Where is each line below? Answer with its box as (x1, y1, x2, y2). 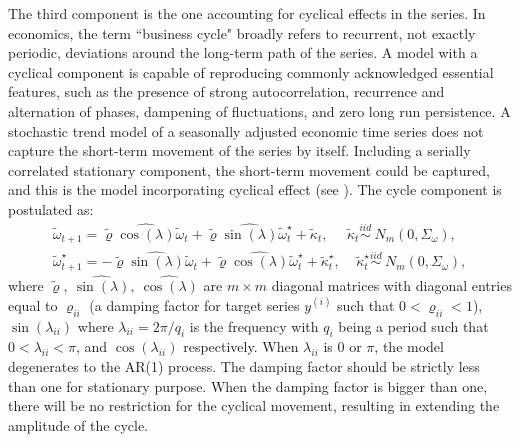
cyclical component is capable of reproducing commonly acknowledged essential (8, 61, 494, 82)
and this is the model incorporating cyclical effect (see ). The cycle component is (8, 179, 502, 200)
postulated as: (8, 198, 94, 219)
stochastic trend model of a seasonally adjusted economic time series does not (8, 120, 484, 141)
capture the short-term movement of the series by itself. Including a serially (8, 140, 471, 161)
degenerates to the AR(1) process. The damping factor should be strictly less (8, 355, 480, 376)
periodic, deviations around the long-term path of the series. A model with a (8, 42, 478, 63)
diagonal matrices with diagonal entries (271, 275, 512, 296)
